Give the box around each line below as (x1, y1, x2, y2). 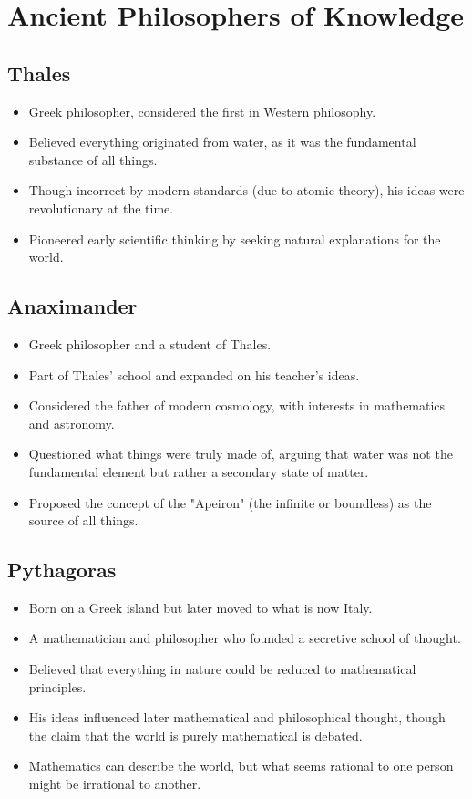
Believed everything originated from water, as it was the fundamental (28, 132, 416, 151)
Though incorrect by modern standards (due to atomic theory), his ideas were (28, 181, 465, 200)
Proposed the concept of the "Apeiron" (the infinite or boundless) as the (28, 493, 432, 512)
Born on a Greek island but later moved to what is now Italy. (28, 597, 373, 617)
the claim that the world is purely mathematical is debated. (28, 725, 363, 744)
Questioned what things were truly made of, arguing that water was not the (28, 444, 453, 463)
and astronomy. (28, 413, 115, 432)
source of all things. (28, 511, 139, 530)
